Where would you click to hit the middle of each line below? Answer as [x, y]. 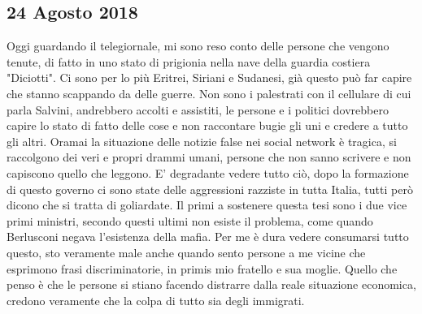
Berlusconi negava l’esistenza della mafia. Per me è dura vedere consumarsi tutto [208, 237]
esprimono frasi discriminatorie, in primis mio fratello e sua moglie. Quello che [202, 268]
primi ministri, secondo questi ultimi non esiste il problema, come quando [190, 220]
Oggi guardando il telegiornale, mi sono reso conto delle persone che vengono [198, 46]
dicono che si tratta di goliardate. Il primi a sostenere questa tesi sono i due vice [207, 205]
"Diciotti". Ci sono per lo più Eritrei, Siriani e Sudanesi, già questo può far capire [209, 77]
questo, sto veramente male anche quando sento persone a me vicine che [186, 252]
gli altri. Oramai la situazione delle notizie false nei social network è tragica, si [202, 141]
